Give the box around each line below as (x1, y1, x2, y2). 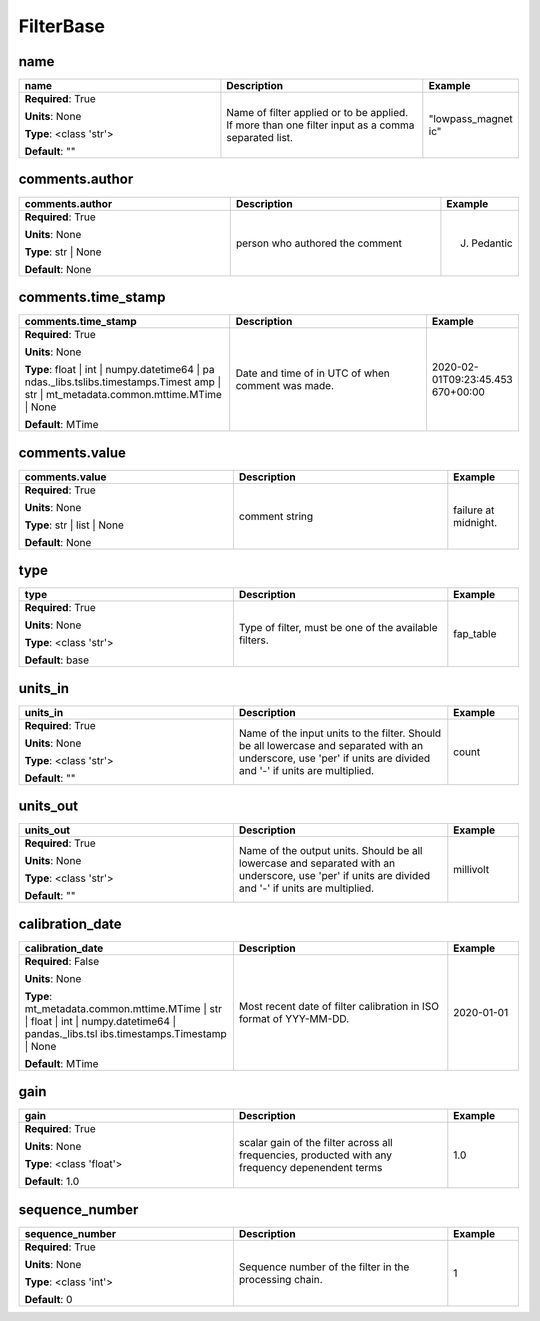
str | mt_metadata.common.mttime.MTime (24, 388, 222, 402)
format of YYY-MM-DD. (238, 1011, 350, 1025)
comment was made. (235, 379, 335, 393)
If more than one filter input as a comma (226, 118, 415, 132)
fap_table (453, 627, 497, 641)
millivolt (453, 863, 490, 877)
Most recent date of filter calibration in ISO (238, 999, 440, 1013)
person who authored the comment (235, 236, 402, 250)
